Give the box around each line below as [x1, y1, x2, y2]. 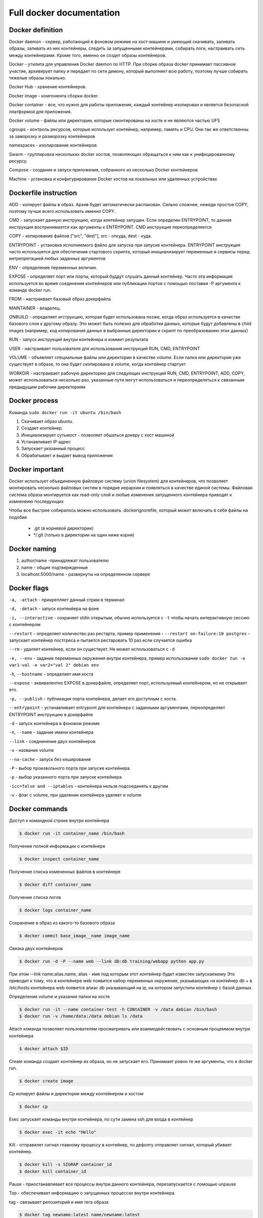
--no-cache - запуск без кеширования [9, 756, 91, 762]
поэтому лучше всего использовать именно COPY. [9, 209, 115, 214]
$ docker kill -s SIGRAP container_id [19, 1162, 112, 1167]
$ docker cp [19, 1104, 48, 1109]
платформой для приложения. [9, 109, 72, 114]
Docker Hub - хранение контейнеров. [9, 84, 87, 90]
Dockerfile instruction [9, 189, 77, 197]
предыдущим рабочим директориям [9, 384, 86, 390]
